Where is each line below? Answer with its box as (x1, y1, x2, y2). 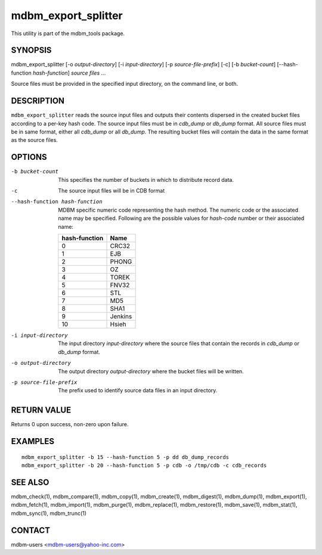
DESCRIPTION (11, 96, 65, 106)
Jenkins (110, 312, 132, 320)
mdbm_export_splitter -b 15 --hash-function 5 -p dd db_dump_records (21, 454, 230, 460)
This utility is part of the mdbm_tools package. (11, 30, 125, 37)
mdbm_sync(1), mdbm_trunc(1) (11, 510, 86, 517)
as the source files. (11, 137, 58, 144)
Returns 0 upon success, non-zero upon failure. (11, 421, 129, 428)
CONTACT (11, 525, 51, 535)
